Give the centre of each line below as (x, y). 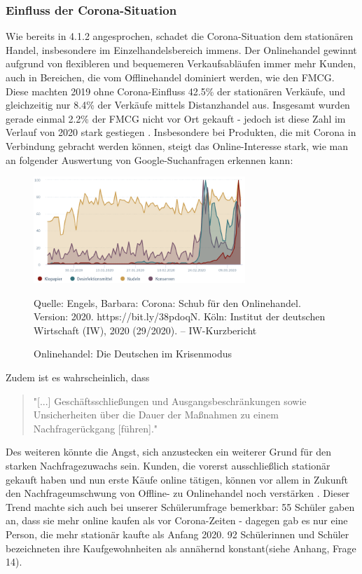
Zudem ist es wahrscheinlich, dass (78, 377)
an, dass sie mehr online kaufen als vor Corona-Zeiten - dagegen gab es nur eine (177, 520)
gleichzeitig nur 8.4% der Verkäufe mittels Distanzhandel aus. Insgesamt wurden (178, 105)
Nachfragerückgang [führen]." (96, 428)
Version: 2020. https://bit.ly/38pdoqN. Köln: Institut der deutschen (180, 316)
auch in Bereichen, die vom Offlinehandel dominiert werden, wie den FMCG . (170, 77)
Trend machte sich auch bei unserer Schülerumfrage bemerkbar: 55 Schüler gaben (180, 506)
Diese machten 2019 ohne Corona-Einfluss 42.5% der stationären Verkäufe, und (176, 91)
